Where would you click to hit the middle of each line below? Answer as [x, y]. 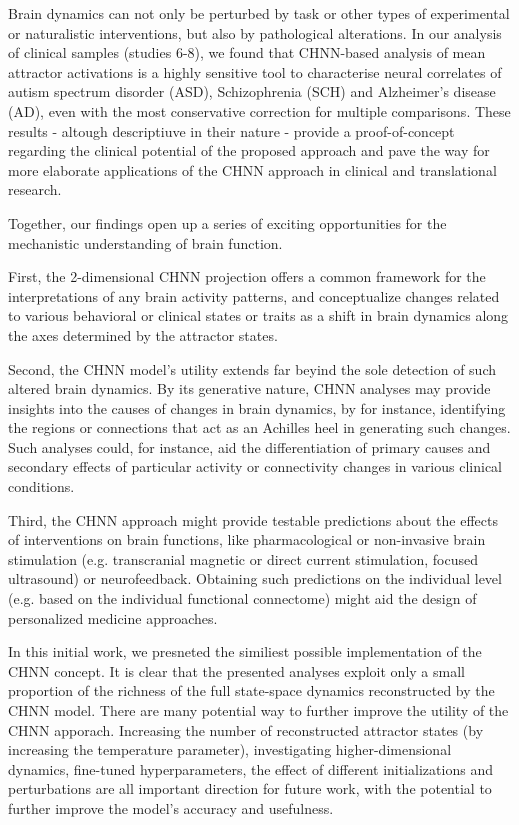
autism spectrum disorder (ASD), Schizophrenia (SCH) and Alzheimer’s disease [252, 91]
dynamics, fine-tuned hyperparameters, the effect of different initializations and [250, 768]
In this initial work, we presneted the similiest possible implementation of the [245, 651]
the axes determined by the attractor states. [143, 334]
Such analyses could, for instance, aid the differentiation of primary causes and [249, 446]
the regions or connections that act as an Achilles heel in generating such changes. [259, 427]
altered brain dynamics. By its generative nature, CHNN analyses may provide [249, 388]
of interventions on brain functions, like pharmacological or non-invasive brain [247, 539]
